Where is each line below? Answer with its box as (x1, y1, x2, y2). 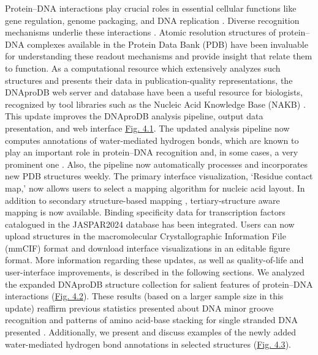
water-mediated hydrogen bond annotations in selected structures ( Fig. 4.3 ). (5, 337, 291, 350)
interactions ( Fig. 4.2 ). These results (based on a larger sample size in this (5, 290, 284, 302)
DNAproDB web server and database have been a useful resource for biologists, (5, 86, 303, 99)
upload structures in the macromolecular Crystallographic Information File (5, 230, 286, 242)
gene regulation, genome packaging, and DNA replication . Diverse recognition (5, 13, 300, 26)
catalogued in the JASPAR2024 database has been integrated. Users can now (5, 217, 295, 230)
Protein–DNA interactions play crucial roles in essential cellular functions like (5, 2, 297, 14)
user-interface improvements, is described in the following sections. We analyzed (5, 266, 305, 278)
